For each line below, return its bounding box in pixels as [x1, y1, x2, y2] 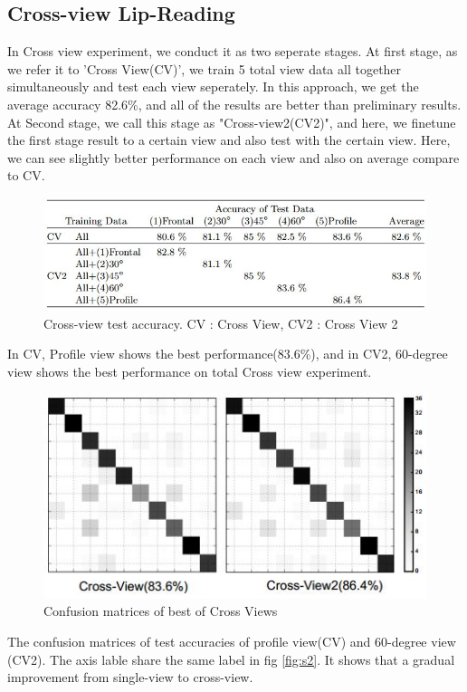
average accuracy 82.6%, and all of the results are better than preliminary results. [7, 94, 462, 113]
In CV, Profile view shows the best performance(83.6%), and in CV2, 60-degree [7, 344, 448, 363]
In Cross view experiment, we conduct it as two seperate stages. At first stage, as [7, 42, 458, 61]
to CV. [7, 166, 45, 185]
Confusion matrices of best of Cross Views [43, 601, 278, 620]
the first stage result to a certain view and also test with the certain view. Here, [7, 130, 451, 149]
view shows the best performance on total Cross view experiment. [7, 361, 372, 380]
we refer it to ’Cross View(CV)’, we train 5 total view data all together [7, 59, 402, 78]
